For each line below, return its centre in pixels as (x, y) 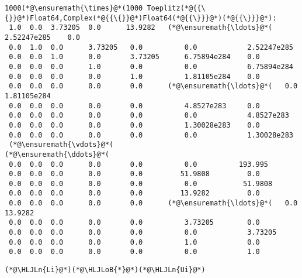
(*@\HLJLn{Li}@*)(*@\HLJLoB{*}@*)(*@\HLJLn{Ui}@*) (105, 270)
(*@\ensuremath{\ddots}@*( (57, 154)
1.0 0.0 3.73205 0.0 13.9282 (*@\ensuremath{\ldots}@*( (141, 28)
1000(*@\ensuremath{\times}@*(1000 (74, 8)
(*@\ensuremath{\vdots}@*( (61, 145)
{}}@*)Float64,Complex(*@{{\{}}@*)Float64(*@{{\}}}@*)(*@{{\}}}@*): (141, 18)
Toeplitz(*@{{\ (176, 8)
